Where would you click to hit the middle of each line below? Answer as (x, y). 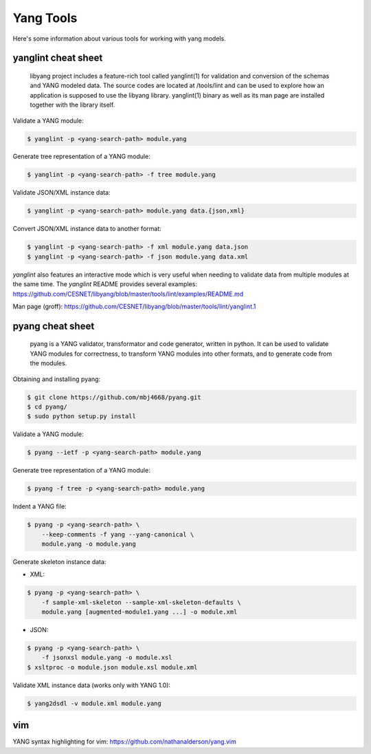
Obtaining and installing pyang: (57, 379)
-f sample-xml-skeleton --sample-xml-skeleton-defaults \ (141, 602)
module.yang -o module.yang (89, 544)
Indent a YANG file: (40, 506)
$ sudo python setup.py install (82, 417)
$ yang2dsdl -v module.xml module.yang (94, 703)
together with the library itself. (72, 105)
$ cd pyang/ (47, 407)
